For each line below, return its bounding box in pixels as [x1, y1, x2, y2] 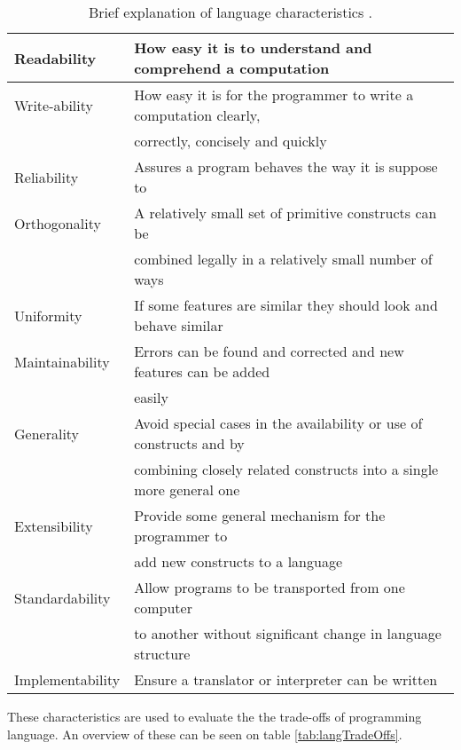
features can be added [134, 361, 270, 382]
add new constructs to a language [134, 551, 343, 572]
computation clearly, [134, 105, 261, 125]
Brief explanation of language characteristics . [88, 2, 373, 22]
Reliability [14, 166, 79, 187]
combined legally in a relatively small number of [134, 249, 433, 269]
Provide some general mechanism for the [134, 505, 386, 525]
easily [134, 387, 168, 407]
